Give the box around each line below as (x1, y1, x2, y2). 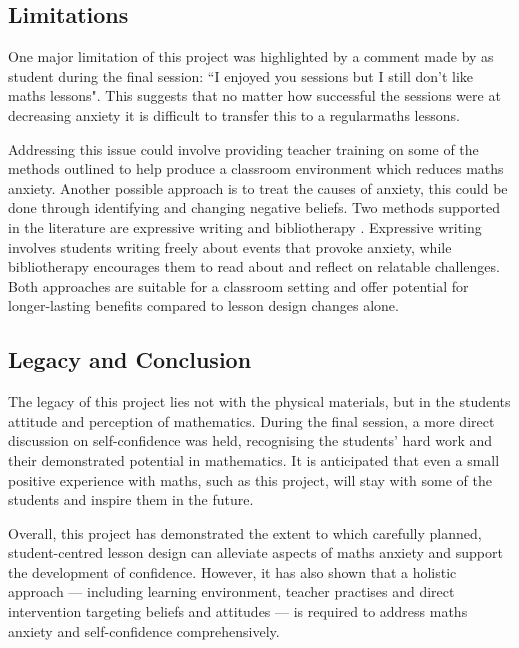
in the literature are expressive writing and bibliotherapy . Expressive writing (8, 216, 482, 237)
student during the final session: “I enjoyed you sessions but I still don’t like (8, 65, 474, 86)
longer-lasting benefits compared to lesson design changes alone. (8, 295, 399, 316)
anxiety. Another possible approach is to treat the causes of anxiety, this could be (8, 177, 508, 198)
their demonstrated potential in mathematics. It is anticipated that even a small (8, 449, 500, 470)
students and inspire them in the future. (8, 489, 254, 510)
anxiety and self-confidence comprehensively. (8, 620, 280, 641)
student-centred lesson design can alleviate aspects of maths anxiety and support (8, 542, 503, 563)
